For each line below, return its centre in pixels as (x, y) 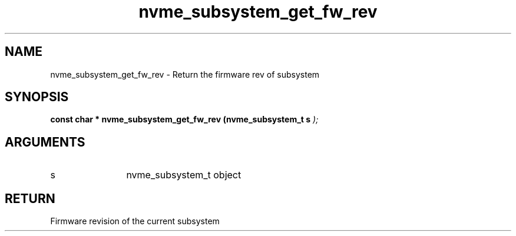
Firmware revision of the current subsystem (135, 221)
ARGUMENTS (45, 142)
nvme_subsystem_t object (184, 175)
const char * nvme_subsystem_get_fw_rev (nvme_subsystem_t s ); (184, 119)
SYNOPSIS (37, 97)
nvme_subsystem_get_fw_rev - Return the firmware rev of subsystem (185, 74)
